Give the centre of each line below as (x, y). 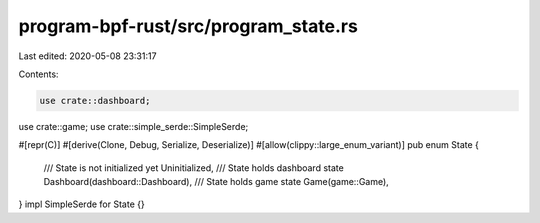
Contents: (38, 74)
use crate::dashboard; (95, 100)
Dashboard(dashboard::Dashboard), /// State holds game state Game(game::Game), (216, 182)
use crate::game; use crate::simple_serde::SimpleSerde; (133, 126)
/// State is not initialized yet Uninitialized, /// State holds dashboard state (193, 167)
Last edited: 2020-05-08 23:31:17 (87, 56)
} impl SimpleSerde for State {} (81, 204)
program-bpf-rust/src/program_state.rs (188, 26)
